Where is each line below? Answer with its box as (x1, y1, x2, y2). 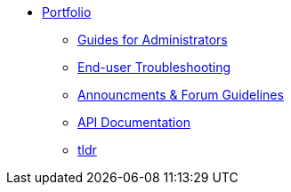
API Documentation (77, 115, 190, 130)
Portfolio (42, 4, 92, 20)
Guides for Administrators (77, 32, 228, 47)
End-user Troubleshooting (77, 60, 231, 75)
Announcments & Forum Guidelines (77, 87, 284, 102)
